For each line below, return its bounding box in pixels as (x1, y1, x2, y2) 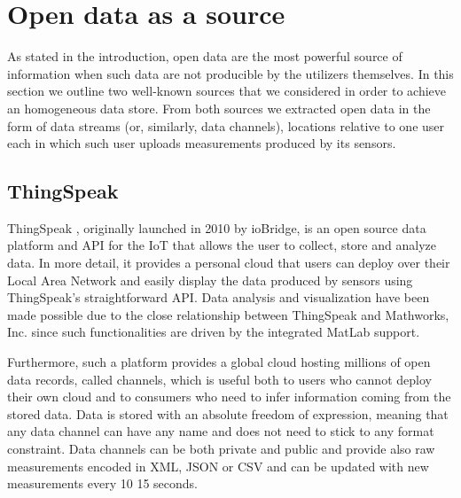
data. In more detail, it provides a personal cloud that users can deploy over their (7, 253, 450, 272)
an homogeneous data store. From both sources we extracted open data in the (7, 98, 431, 117)
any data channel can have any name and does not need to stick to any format (7, 422, 434, 440)
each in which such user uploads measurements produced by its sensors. (7, 134, 396, 152)
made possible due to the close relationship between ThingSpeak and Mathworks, (7, 305, 449, 323)
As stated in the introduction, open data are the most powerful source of (7, 47, 402, 66)
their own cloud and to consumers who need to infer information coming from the (7, 387, 451, 406)
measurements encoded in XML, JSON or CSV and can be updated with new (7, 456, 429, 475)
